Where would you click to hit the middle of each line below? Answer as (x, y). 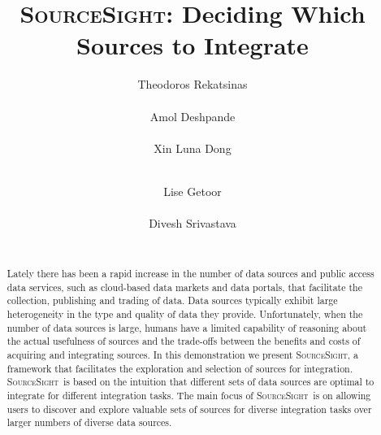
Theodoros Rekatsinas (193, 84)
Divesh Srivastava (193, 223)
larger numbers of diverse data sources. (89, 422)
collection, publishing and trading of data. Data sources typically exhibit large (172, 300)
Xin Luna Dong (193, 148)
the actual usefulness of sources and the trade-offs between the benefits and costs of (184, 341)
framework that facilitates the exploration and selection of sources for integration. (180, 368)
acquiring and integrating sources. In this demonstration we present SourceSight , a (182, 354)
